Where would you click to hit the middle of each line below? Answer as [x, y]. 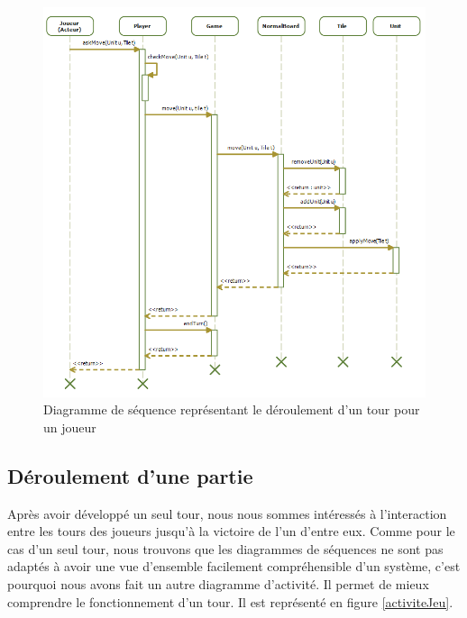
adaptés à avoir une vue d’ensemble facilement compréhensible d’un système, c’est [234, 566]
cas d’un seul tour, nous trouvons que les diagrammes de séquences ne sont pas [225, 548]
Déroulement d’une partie [130, 475]
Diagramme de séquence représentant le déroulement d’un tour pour [232, 409]
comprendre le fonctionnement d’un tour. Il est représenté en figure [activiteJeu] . [230, 601]
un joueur [70, 427]
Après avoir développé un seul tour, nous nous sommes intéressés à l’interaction [227, 513]
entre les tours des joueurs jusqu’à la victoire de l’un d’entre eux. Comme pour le [231, 531]
